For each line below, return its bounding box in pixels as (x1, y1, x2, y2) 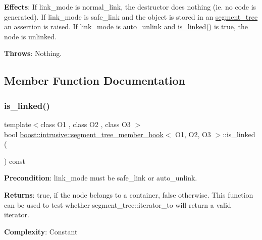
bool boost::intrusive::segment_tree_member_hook (4, 129, 164, 139)
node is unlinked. (4, 31, 57, 41)
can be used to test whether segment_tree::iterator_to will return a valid (4, 199, 231, 210)
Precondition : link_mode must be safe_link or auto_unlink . (4, 172, 197, 183)
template (4, 118, 31, 129)
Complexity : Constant (4, 226, 78, 236)
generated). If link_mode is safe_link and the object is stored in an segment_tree (4, 11, 258, 22)
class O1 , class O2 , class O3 (40, 118, 131, 129)
